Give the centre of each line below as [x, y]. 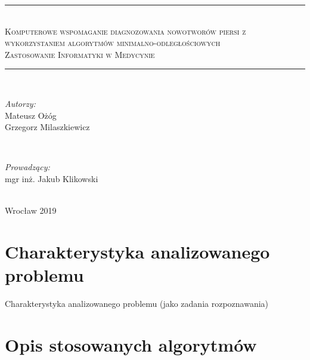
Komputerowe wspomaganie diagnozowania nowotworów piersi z [125, 31]
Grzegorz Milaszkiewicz [47, 127]
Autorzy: [20, 103]
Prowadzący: [27, 167]
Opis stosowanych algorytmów [131, 344]
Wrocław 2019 [31, 210]
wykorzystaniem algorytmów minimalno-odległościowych [113, 43]
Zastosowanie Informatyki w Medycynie [80, 54]
